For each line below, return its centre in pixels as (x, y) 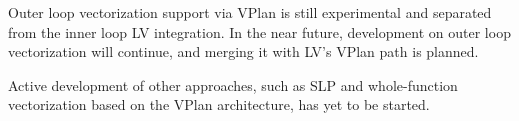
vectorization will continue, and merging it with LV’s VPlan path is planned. (243, 51)
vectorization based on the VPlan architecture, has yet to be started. (219, 104)
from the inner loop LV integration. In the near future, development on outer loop (259, 31)
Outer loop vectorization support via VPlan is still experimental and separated (250, 12)
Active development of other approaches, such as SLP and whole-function (233, 84)
